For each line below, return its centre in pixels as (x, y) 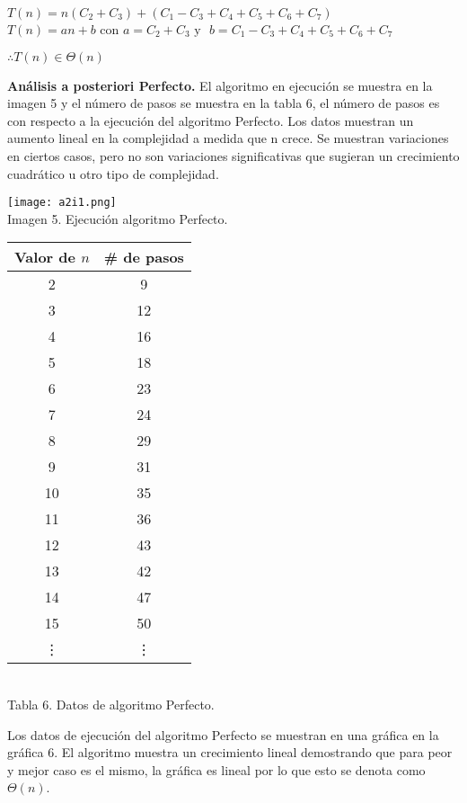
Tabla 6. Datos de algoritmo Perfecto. (111, 704)
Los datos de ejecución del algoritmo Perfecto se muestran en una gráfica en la (223, 734)
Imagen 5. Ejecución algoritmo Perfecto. (118, 218)
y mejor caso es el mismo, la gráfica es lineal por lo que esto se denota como (216, 769)
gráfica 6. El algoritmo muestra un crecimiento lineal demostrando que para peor (230, 752)
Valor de (45, 257)
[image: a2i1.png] (62, 203)
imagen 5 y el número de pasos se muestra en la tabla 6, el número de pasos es (224, 103)
